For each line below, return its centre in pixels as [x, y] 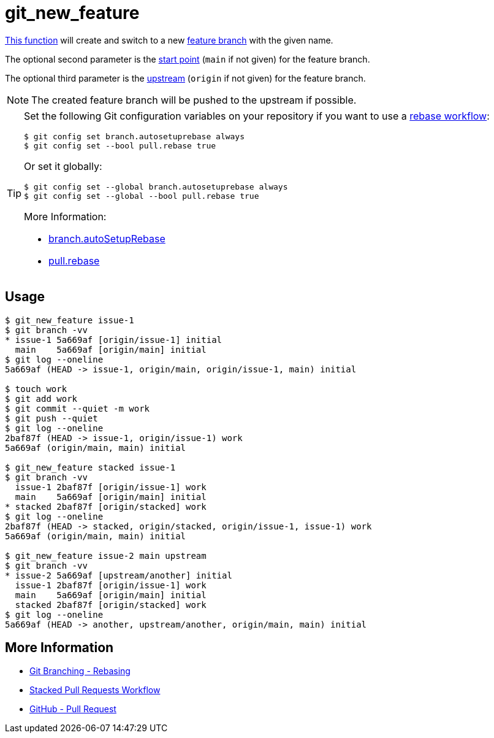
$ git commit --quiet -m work [78, 408]
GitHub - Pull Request [73, 709]
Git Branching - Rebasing [80, 671]
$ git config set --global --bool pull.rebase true [142, 196]
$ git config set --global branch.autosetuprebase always [156, 186]
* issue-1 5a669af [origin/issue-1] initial [114, 340]
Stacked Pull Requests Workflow [95, 690]
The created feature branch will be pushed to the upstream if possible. [194, 100]
